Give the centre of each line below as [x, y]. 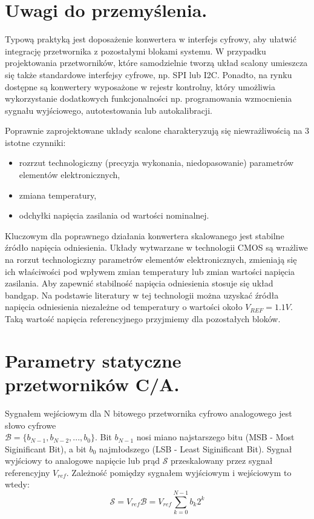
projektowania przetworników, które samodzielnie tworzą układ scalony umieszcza [156, 63]
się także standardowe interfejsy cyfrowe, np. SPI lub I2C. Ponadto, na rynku [149, 74]
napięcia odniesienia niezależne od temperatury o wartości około [124, 307]
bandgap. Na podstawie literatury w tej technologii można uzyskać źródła [142, 295]
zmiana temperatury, [58, 195]
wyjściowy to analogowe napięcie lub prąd [83, 461]
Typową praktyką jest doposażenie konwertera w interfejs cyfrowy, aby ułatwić [151, 39]
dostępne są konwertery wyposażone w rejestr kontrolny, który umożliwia [140, 86]
